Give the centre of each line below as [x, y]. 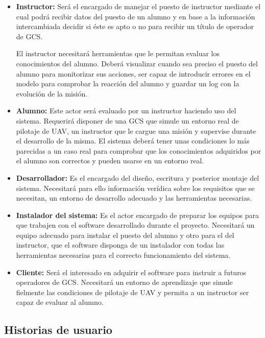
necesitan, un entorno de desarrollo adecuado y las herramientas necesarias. [134, 198]
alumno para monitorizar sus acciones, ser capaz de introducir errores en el [133, 73]
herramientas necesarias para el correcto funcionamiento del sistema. [123, 255]
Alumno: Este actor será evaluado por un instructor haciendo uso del [126, 111]
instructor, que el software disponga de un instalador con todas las [120, 245]
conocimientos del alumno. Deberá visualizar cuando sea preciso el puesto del [137, 63]
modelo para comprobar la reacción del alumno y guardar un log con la [128, 83]
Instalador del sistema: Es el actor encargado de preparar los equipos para [137, 215]
